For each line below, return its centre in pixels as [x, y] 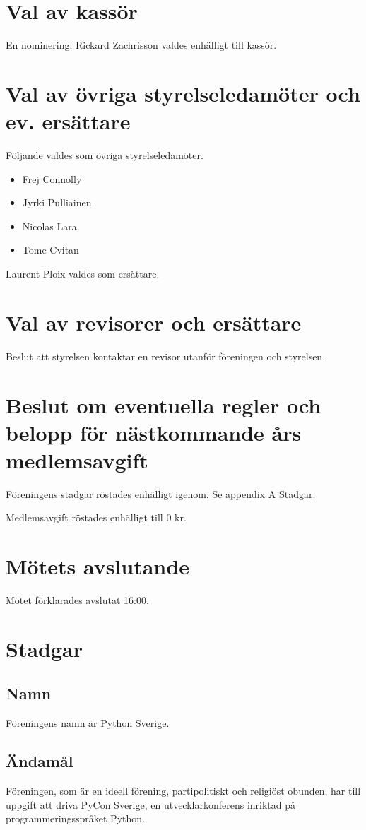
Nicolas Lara [49, 226]
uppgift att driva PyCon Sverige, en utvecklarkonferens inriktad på [151, 804]
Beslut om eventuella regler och [164, 404]
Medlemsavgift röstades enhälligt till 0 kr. [96, 517]
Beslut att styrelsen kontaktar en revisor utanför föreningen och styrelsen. [166, 356]
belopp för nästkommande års [154, 432]
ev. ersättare [68, 121]
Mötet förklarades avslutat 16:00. [77, 600]
